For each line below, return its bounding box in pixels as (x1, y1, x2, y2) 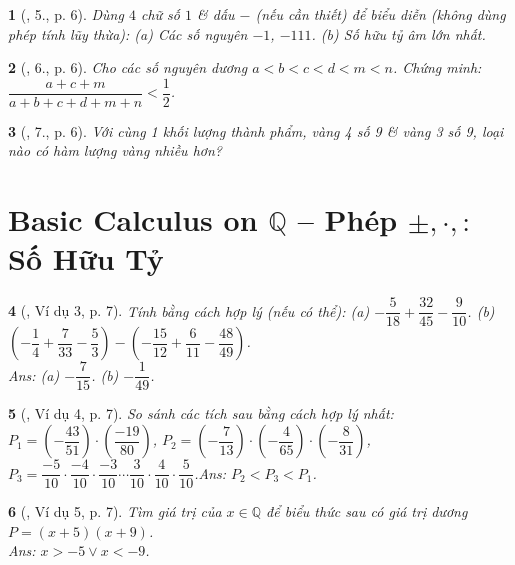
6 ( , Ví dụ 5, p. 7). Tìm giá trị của (8, 501, 222, 522)
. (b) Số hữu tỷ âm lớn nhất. (311, 23, 486, 44)
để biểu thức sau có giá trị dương (266, 501, 468, 522)
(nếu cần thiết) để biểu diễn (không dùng (255, 4, 506, 24)
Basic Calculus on (8, 199, 258, 240)
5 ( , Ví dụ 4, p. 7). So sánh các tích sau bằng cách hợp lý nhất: (8, 403, 394, 424)
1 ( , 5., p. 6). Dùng (8, 4, 124, 24)
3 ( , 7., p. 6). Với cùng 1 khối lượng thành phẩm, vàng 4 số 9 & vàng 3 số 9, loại (8, 120, 504, 141)
